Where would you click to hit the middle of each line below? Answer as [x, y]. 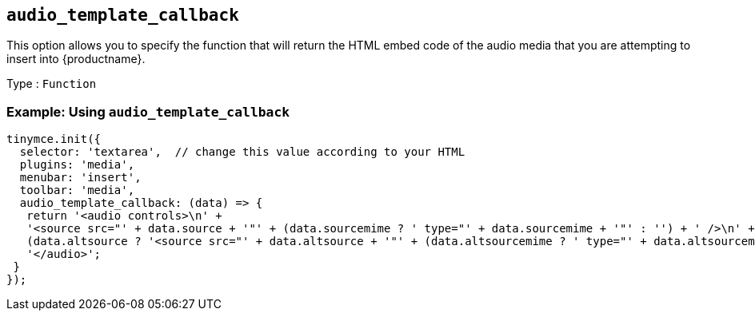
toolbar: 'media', [77, 190]
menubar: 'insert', [80, 178]
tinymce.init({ [54, 139]
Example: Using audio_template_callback [148, 111]
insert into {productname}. [76, 59]
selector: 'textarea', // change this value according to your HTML [242, 152]
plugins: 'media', [77, 165]
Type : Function [52, 84]
